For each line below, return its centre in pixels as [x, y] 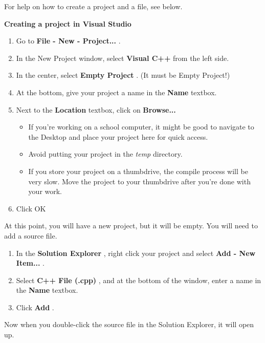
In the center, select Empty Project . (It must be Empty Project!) [123, 75]
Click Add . [35, 307]
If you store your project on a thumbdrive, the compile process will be [138, 171]
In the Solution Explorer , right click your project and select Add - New [136, 253]
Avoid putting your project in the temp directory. [105, 154]
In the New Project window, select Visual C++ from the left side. [123, 58]
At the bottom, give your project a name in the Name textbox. [116, 92]
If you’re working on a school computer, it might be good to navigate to [141, 127]
